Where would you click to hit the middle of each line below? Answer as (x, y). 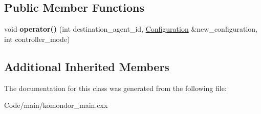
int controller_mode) (37, 39)
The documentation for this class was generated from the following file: (115, 88)
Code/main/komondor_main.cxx (56, 105)
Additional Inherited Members (87, 66)
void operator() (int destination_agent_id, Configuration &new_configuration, (131, 29)
